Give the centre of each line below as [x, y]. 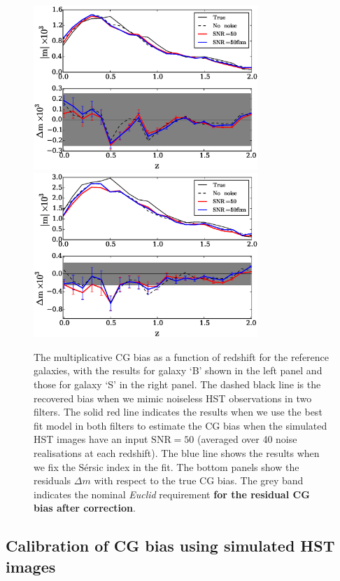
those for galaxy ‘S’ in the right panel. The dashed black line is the [177, 384]
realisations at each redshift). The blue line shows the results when [177, 453]
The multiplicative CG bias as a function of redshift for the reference [182, 356]
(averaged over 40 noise [247, 439]
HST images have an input [91, 439]
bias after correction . [85, 508]
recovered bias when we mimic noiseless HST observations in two [173, 398]
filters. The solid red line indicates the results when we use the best [178, 412]
